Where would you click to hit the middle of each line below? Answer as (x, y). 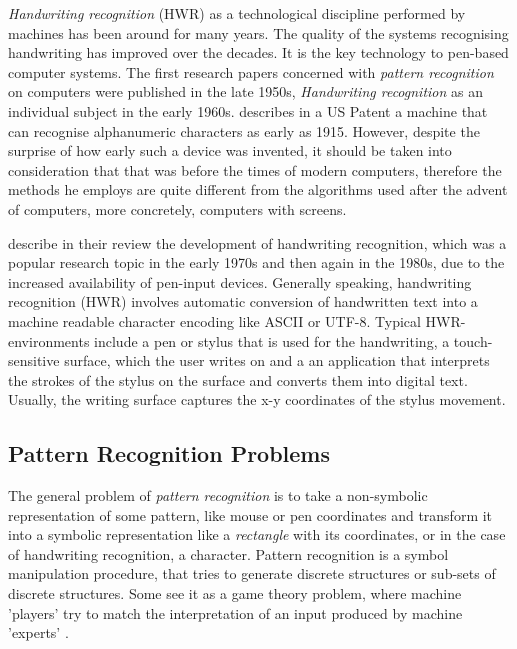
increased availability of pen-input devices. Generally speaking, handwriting (240, 281)
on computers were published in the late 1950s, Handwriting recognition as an (245, 91)
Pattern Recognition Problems (169, 453)
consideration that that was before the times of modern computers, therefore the (255, 169)
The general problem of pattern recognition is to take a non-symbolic (218, 495)
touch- (473, 340)
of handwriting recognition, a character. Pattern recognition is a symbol (228, 553)
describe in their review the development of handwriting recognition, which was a (257, 242)
